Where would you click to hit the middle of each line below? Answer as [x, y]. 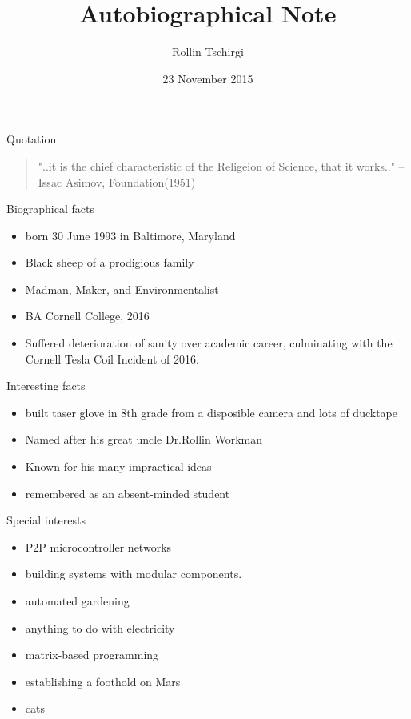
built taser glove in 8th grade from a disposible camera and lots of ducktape [211, 412]
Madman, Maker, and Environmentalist [122, 289]
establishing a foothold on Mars [103, 681]
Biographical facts [50, 209]
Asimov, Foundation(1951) [130, 181]
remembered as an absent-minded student [128, 493]
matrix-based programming [92, 655]
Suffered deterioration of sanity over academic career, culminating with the [209, 343]
